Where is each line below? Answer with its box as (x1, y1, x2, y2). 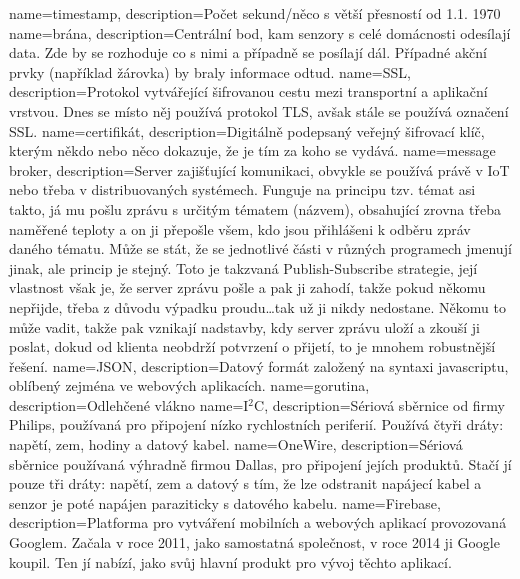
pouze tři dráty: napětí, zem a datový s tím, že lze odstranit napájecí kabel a (9, 473, 482, 494)
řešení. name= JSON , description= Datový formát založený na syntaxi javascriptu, (9, 355, 509, 376)
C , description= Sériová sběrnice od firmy (254, 394, 505, 415)
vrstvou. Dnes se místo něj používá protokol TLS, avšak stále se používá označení (9, 100, 509, 121)
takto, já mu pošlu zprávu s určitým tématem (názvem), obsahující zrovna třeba (9, 198, 501, 219)
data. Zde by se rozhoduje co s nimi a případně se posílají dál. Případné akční (9, 42, 487, 63)
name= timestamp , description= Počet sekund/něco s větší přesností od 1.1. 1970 (9, 3, 501, 23)
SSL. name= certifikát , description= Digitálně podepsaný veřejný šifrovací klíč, (9, 120, 485, 141)
